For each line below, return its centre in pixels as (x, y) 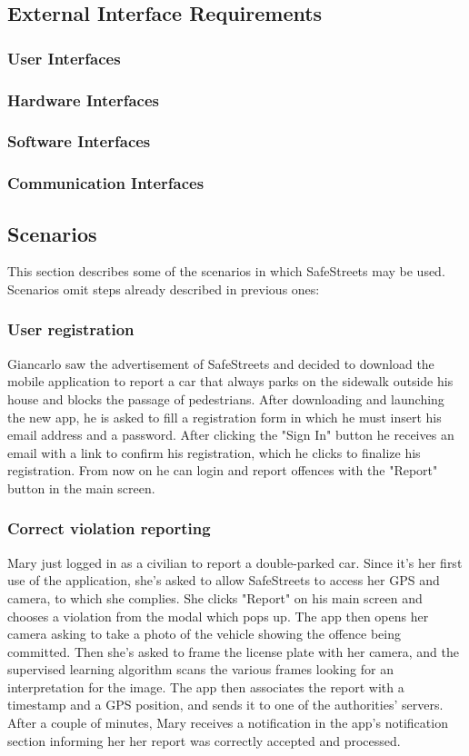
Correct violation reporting (109, 528)
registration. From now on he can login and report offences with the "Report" (223, 470)
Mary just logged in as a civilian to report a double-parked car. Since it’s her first (235, 562)
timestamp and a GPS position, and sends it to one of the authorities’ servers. (225, 705)
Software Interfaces (79, 141)
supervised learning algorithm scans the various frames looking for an (200, 669)
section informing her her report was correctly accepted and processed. (204, 740)
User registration (71, 329)
